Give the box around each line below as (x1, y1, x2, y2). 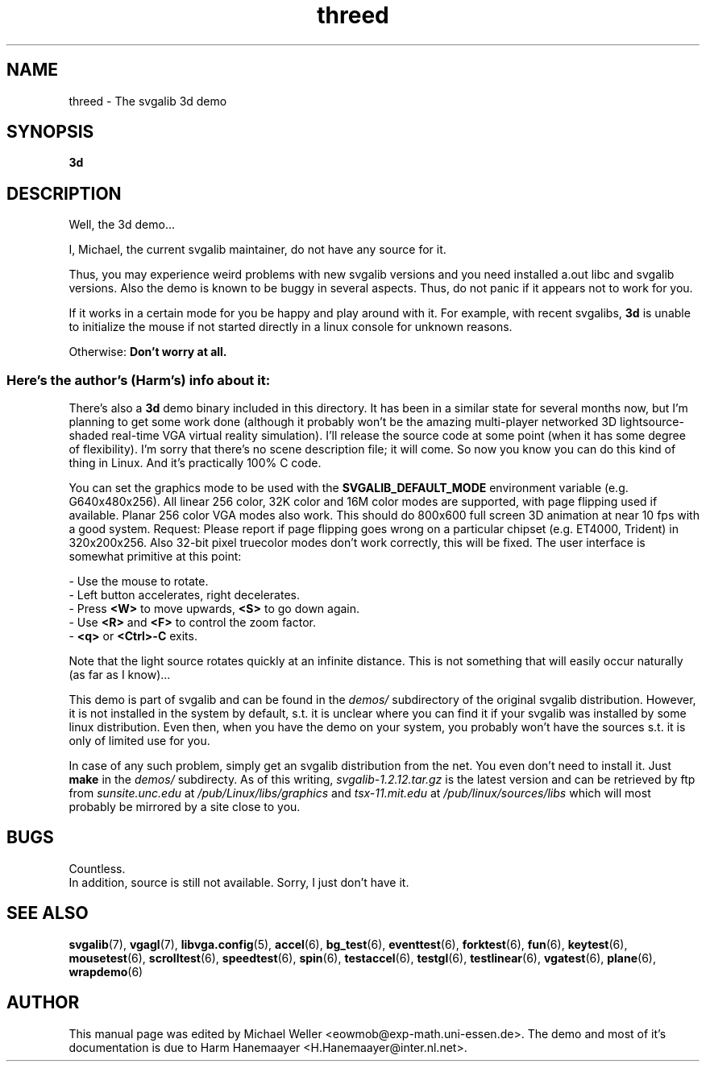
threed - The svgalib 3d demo (69, 93, 227, 108)
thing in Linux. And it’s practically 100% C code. (69, 456, 322, 470)
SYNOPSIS (6, 122, 94, 143)
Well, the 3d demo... (69, 217, 175, 232)
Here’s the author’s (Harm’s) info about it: (6, 371, 271, 388)
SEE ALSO (6, 903, 89, 924)
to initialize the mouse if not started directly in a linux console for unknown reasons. (69, 320, 513, 334)
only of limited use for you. (69, 734, 210, 748)
